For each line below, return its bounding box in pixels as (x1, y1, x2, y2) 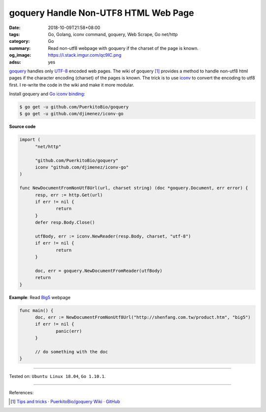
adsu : (9, 59, 22, 65)
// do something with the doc (35, 349, 108, 354)
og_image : (9, 52, 32, 58)
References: (9, 389, 34, 395)
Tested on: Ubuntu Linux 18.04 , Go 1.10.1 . (9, 374, 106, 379)
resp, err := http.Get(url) (35, 192, 103, 198)
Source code (9, 124, 36, 130)
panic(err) (56, 328, 82, 334)
